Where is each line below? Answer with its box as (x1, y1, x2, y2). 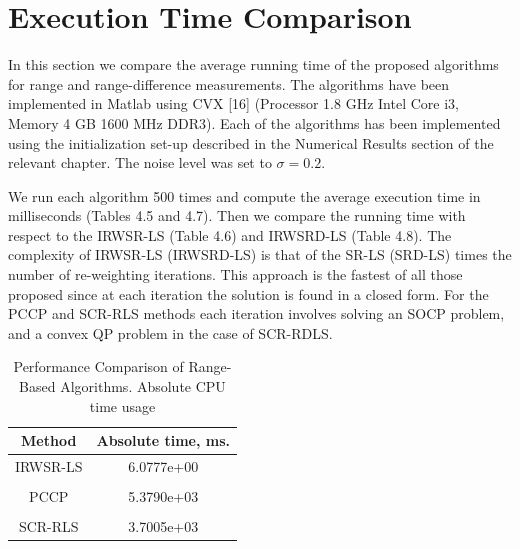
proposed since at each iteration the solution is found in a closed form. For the (8, 283, 489, 304)
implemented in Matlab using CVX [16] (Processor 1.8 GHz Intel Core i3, (8, 93, 459, 114)
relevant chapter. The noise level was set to (8, 152, 272, 173)
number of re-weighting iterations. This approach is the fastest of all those (8, 264, 463, 285)
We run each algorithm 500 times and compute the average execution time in (8, 185, 481, 206)
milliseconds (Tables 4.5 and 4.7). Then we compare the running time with (8, 205, 466, 226)
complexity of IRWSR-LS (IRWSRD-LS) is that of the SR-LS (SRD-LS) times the (8, 244, 512, 265)
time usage (89, 395, 156, 416)
